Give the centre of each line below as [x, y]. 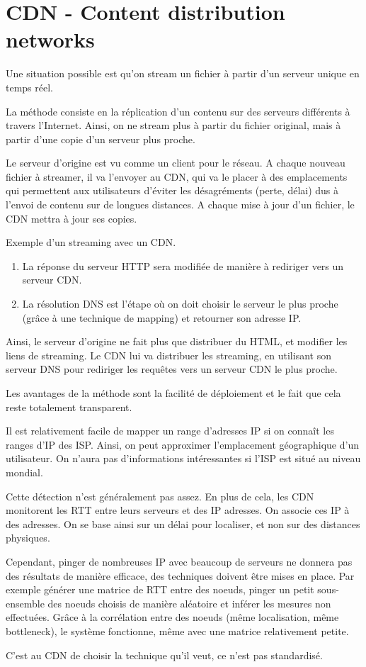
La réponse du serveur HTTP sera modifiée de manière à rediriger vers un [183, 265]
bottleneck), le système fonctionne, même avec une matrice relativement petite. [177, 630]
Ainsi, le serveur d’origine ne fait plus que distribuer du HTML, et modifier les [177, 341]
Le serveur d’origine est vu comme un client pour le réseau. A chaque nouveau [176, 163]
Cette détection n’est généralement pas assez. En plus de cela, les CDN [160, 496]
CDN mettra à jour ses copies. [72, 218]
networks [50, 39]
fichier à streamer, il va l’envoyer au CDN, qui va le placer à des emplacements [177, 176]
